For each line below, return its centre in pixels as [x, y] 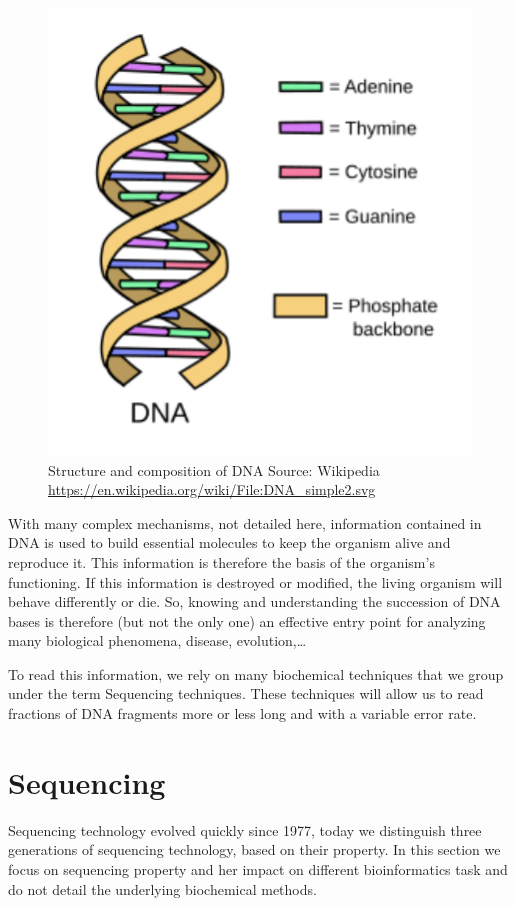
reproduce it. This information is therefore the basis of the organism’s [221, 561]
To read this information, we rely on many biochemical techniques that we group [256, 673]
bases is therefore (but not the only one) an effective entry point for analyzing [247, 620]
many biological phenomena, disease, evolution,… [157, 640]
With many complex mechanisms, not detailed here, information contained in [245, 522]
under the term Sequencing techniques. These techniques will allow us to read [246, 693]
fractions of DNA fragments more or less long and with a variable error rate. [242, 713]
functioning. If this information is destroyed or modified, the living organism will [255, 581]
